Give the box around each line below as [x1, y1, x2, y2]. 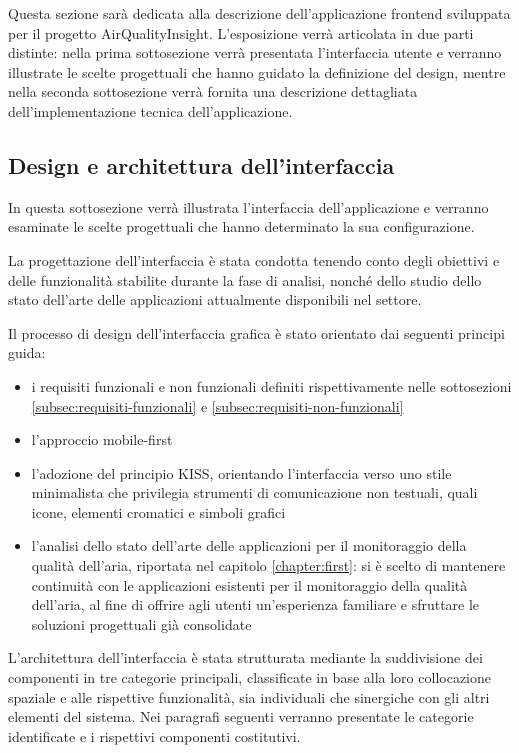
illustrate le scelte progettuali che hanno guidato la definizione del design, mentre [8, 61, 506, 82]
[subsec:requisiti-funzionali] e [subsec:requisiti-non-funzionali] [31, 395, 404, 416]
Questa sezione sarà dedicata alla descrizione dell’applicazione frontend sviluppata [8, 3, 511, 23]
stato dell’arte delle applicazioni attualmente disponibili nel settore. [8, 289, 422, 310]
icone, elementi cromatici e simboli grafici [31, 501, 286, 522]
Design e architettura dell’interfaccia [8, 149, 395, 180]
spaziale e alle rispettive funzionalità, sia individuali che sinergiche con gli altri [8, 686, 490, 707]
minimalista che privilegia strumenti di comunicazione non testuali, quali [31, 482, 478, 503]
